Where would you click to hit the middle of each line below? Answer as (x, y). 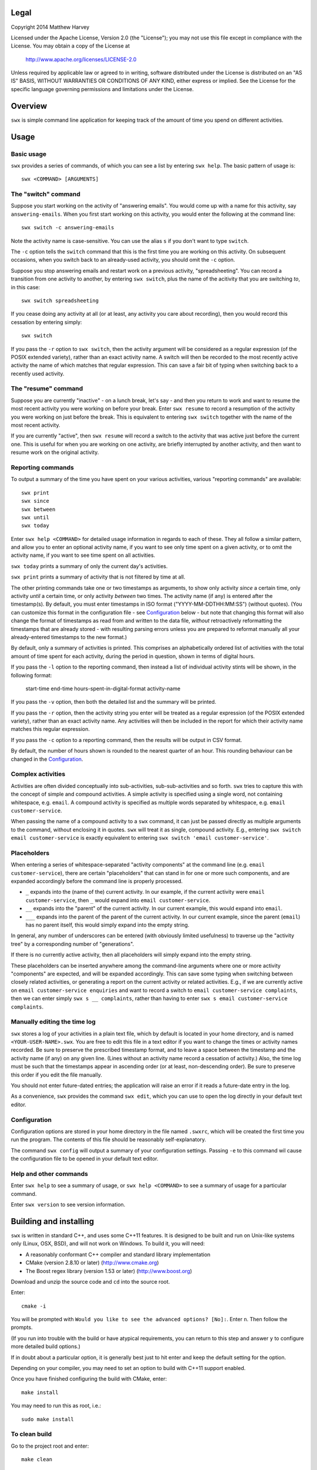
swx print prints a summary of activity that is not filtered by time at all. (98, 577)
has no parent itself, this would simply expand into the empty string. (107, 925)
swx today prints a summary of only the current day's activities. (89, 566)
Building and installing (52, 1221)
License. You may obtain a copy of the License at (70, 46)
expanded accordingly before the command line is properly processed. (97, 881)
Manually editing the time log (53, 1022)
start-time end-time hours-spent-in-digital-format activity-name (103, 689)
